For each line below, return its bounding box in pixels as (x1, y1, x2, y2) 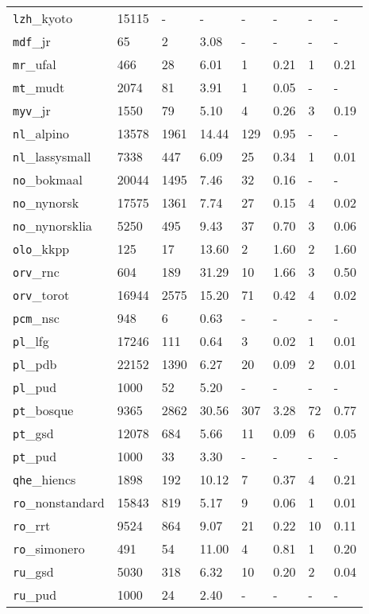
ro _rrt (13, 516, 51, 534)
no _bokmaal (13, 170, 83, 188)
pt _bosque (13, 401, 74, 419)
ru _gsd (13, 562, 54, 581)
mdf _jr (13, 32, 51, 50)
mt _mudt (13, 78, 65, 96)
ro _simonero (13, 539, 85, 558)
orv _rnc (13, 262, 60, 281)
